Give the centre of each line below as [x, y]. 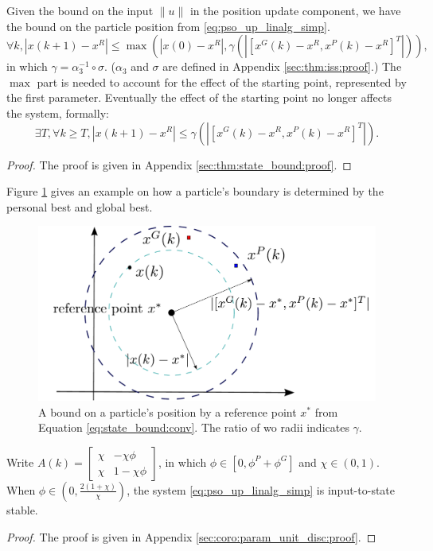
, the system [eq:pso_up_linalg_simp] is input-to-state [261, 489]
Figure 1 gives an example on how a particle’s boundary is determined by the [195, 191]
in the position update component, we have [295, 10]
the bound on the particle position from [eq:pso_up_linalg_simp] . [168, 26]
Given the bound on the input [80, 10]
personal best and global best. [80, 206]
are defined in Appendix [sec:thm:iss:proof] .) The [282, 66]
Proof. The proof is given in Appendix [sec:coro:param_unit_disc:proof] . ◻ [191, 536]
